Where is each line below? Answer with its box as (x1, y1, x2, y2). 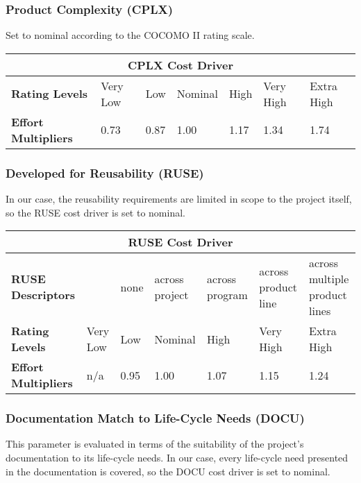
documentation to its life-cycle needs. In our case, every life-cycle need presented (6, 450, 349, 465)
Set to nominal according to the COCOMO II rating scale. (6, 28, 255, 42)
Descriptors (11, 287, 76, 303)
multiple (308, 271, 349, 287)
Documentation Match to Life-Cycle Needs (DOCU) (6, 409, 305, 427)
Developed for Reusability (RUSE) (6, 164, 204, 181)
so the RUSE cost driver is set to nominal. (6, 205, 185, 219)
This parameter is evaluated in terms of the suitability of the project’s (6, 437, 304, 451)
